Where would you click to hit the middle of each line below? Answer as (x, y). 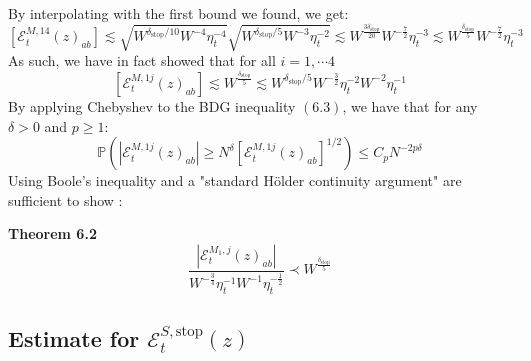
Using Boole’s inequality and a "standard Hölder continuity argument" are (235, 180)
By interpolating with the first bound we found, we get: (178, 13)
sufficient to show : (65, 199)
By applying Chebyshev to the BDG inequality (152, 105)
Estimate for (74, 337)
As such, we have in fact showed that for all (142, 60)
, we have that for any (410, 105)
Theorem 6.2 (52, 233)
